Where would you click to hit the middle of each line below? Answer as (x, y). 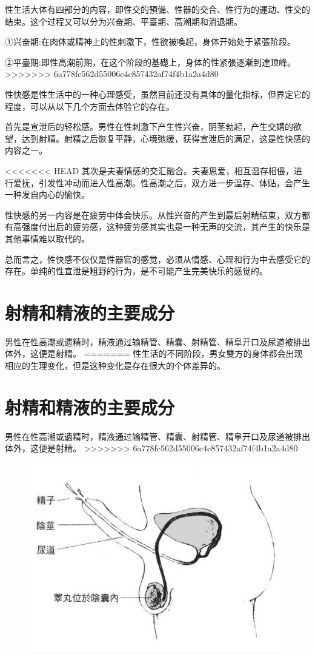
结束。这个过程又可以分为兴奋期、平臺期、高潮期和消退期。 (124, 21)
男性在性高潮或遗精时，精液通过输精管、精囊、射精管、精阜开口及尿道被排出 (157, 341)
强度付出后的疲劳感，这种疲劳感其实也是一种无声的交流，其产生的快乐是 (166, 227)
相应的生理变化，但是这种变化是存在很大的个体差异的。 (115, 365)
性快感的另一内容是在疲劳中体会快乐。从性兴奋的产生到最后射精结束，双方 (153, 214)
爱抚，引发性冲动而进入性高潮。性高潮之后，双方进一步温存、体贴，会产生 (161, 182)
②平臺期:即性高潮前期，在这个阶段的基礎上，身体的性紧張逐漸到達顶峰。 (150, 62)
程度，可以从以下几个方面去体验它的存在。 (90, 106)
